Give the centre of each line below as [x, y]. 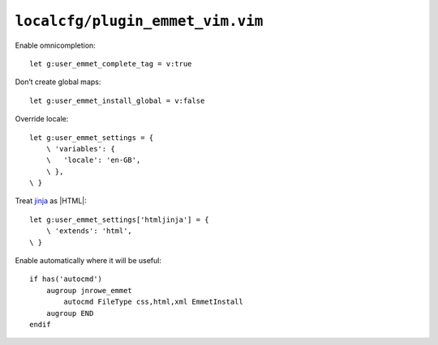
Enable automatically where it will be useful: [88, 261]
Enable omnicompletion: [56, 45]
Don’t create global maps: [58, 82]
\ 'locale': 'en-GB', [93, 160]
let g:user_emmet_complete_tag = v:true [111, 64]
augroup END [70, 313]
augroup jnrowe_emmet [89, 290]
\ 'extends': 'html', [89, 231]
